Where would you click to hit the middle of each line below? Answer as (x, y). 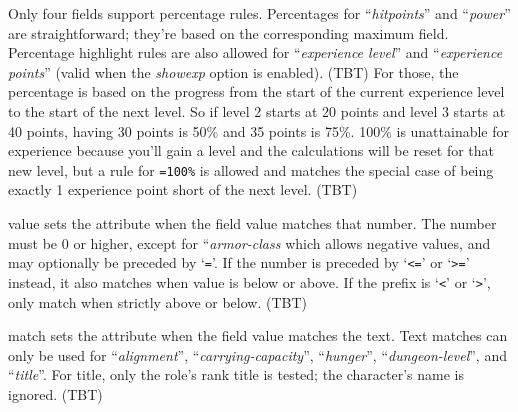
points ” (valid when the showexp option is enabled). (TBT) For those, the (233, 71)
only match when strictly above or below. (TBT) (157, 301)
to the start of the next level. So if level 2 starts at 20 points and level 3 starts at (257, 110)
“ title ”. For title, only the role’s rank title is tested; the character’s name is (236, 374)
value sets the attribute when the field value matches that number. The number (252, 223)
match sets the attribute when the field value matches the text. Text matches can (258, 335)
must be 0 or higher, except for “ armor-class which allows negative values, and (249, 242)
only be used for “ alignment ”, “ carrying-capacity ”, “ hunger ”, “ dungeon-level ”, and (257, 354)
